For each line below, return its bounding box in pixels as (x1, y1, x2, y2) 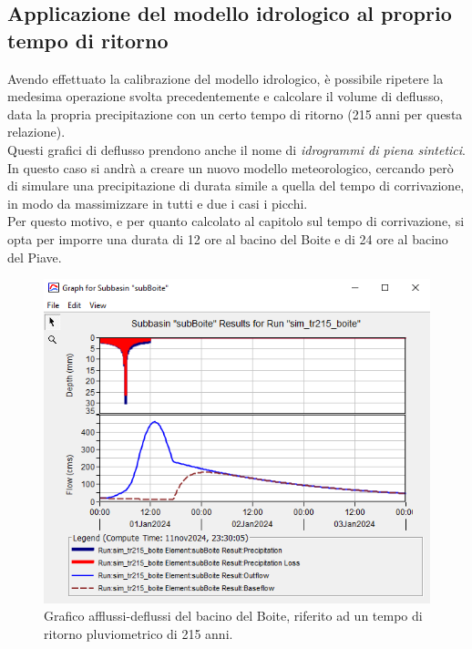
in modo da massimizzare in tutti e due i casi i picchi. (7, 193, 308, 212)
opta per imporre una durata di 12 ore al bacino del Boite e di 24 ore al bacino (7, 229, 448, 248)
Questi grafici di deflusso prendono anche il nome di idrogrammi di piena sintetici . (7, 139, 466, 159)
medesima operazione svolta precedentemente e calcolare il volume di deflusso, (7, 87, 444, 106)
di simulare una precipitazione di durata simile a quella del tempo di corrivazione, (7, 176, 465, 195)
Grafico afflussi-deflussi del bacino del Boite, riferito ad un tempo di (44, 606, 423, 625)
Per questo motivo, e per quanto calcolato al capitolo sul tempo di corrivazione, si (7, 211, 465, 231)
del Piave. (7, 247, 62, 266)
